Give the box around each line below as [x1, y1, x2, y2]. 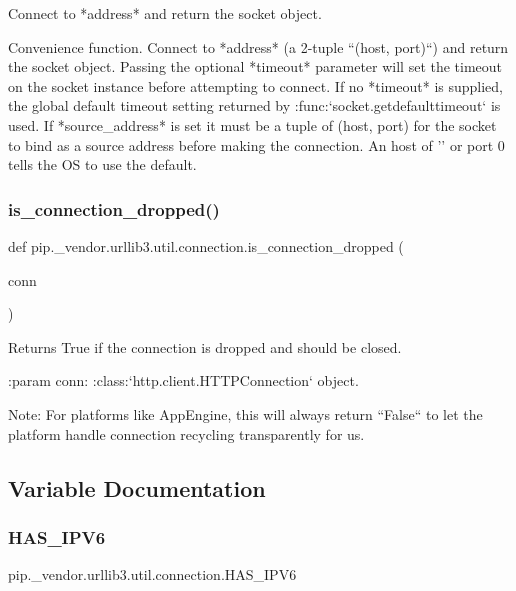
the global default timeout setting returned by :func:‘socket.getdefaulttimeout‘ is [8, 95, 501, 116]
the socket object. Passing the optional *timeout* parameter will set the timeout [8, 56, 503, 77]
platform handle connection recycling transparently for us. [8, 423, 365, 444]
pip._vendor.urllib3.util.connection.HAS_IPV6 [8, 564, 297, 585]
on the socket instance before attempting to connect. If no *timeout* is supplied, [8, 75, 503, 96]
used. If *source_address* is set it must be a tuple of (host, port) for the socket [8, 114, 497, 135]
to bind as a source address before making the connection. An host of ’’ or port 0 [8, 134, 505, 155]
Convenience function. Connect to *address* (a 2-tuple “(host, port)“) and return [8, 36, 509, 57]
